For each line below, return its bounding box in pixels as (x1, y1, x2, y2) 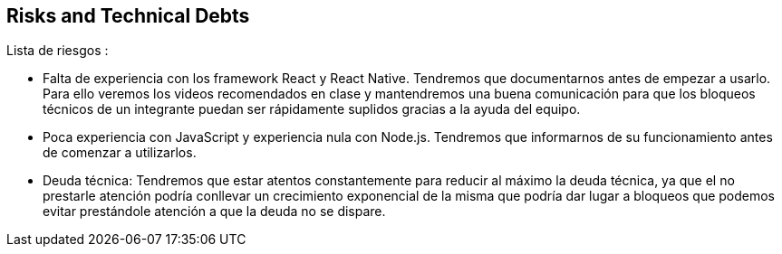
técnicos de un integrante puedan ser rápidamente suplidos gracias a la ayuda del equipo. (43, 101, 581, 118)
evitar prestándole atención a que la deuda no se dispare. (43, 203, 386, 220)
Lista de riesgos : (6, 42, 109, 59)
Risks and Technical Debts (6, 5, 250, 27)
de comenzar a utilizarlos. (43, 145, 197, 161)
